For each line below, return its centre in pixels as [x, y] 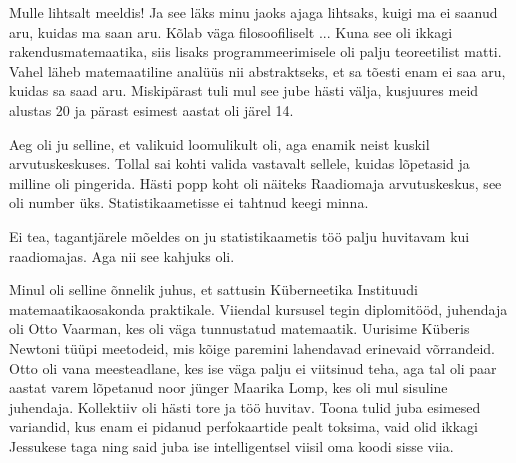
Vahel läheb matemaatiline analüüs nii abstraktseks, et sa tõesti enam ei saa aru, [257, 70]
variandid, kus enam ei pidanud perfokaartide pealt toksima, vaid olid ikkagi [243, 426]
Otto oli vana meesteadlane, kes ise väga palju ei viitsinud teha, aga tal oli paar [253, 367]
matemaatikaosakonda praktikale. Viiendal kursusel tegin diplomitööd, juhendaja [258, 308]
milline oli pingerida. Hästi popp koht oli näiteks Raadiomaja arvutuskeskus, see [255, 182]
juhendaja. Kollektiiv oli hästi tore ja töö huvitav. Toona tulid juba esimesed [245, 406]
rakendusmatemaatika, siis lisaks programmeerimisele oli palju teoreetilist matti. [255, 51]
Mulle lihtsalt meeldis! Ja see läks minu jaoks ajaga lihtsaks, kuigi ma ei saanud [253, 12]
